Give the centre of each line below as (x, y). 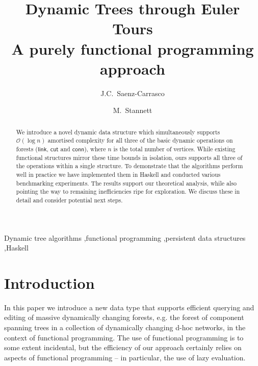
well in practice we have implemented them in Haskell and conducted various (118, 174)
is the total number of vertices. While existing (174, 148)
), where (95, 148)
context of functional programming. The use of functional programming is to (124, 337)
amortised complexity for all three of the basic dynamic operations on (140, 140)
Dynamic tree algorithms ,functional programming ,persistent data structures (125, 237)
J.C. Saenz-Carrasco (133, 93)
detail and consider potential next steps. (69, 200)
